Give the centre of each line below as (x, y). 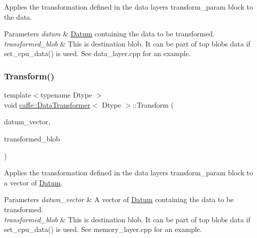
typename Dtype (66, 95)
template (18, 95)
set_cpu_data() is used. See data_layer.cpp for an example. (97, 53)
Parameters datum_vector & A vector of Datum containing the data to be (119, 199)
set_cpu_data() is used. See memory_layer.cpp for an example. (103, 229)
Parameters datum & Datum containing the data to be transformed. (110, 34)
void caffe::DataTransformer (47, 104)
